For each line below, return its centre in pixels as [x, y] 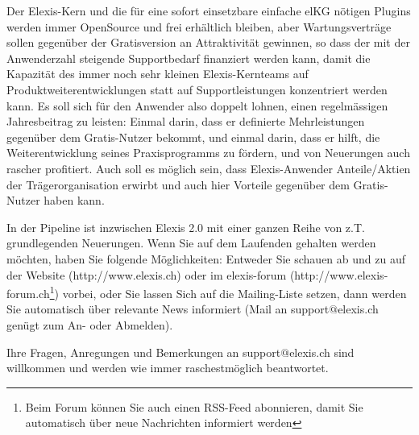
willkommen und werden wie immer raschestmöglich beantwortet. [168, 368]
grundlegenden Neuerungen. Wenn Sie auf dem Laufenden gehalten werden [191, 243]
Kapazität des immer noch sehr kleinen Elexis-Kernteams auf [158, 74]
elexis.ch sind [322, 352]
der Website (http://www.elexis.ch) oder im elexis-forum [147, 274]
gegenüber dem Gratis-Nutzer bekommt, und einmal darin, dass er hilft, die [193, 137]
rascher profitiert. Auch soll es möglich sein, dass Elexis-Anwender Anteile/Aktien [209, 168]
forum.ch [28, 293]
